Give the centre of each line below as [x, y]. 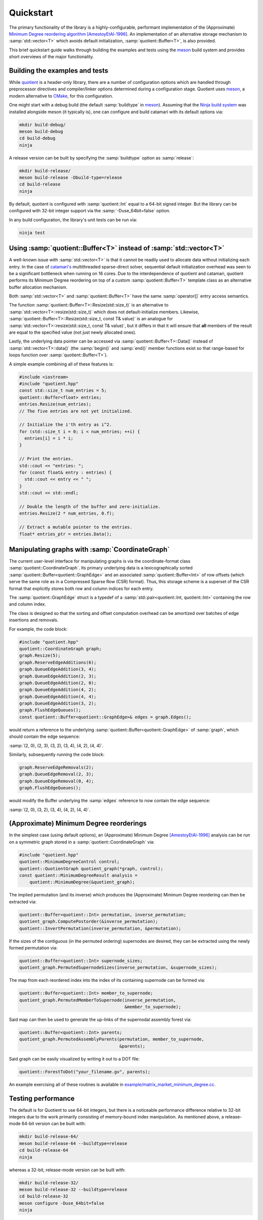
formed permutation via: [33, 948]
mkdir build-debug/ [42, 125]
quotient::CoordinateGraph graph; [60, 649]
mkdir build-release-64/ [49, 1137]
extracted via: [23, 902]
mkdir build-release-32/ [49, 1183]
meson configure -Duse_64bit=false [62, 1203]
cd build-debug [37, 138]
